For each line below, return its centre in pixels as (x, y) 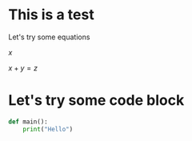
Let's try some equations (49, 37)
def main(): (28, 122)
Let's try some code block (96, 101)
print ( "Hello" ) (48, 129)
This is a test (51, 15)
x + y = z (23, 68)
